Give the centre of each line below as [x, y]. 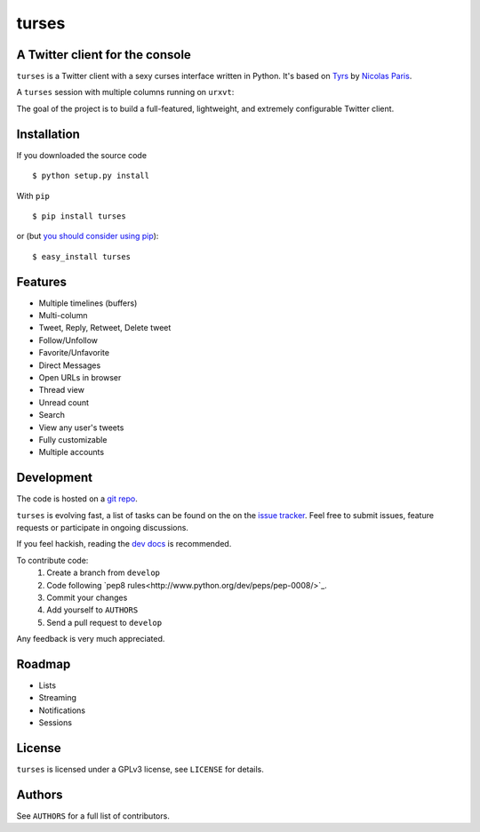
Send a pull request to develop [104, 622]
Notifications [62, 710]
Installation [48, 134]
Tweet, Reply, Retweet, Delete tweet [105, 328]
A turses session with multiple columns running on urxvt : [125, 92]
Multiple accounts [72, 452]
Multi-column [63, 315]
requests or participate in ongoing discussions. [102, 527]
